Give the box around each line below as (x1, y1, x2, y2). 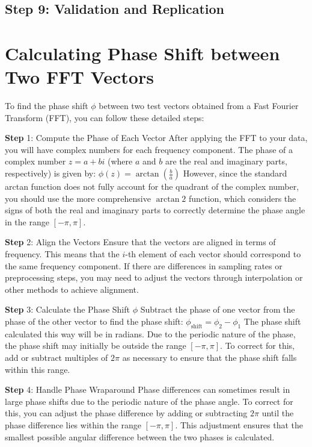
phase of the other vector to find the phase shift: (5, 315, 183, 327)
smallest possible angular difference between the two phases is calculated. (5, 430, 275, 443)
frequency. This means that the (5, 248, 120, 260)
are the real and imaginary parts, (165, 155, 287, 167)
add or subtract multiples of (5, 351, 108, 363)
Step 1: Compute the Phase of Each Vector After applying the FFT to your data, (5, 131, 308, 144)
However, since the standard (183, 167, 287, 180)
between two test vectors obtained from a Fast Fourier (99, 99, 299, 112)
